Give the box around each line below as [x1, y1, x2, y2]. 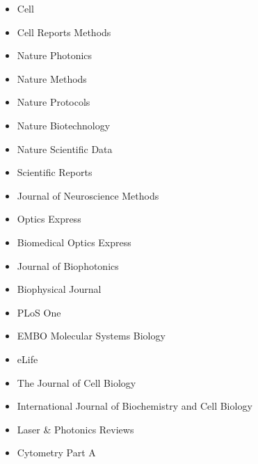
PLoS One [17, 305, 61, 319]
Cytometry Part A [17, 445, 96, 460]
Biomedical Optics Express [17, 234, 131, 249]
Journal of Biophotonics [17, 258, 119, 273]
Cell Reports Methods [17, 24, 111, 39]
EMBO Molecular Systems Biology [17, 328, 166, 343]
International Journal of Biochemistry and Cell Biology [17, 399, 252, 413]
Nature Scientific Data [17, 141, 113, 156]
